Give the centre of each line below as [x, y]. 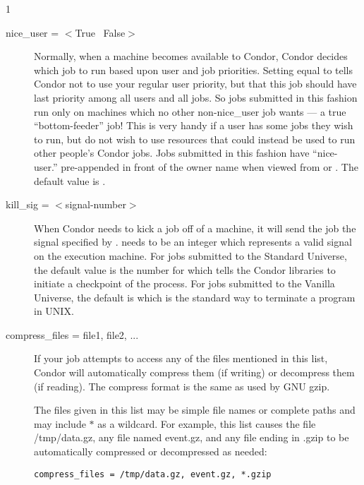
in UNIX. [54, 311]
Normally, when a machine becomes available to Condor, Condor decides [191, 56]
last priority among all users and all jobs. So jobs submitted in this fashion [196, 97]
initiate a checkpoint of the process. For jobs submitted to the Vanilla [184, 283]
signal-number [96, 204]
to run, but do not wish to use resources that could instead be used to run [195, 139]
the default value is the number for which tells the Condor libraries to [185, 269]
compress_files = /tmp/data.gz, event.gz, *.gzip [153, 474]
